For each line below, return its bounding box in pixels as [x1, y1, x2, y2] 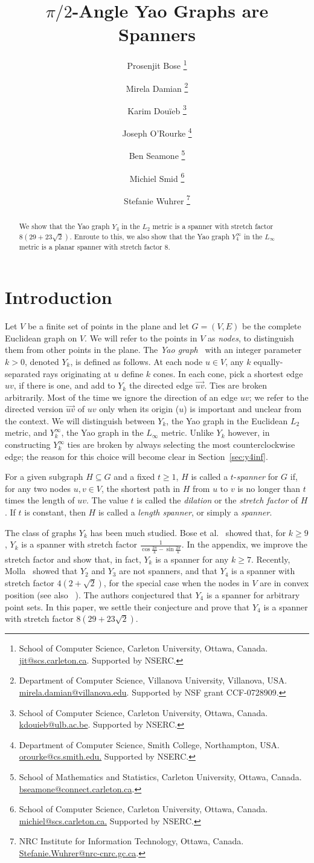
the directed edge [129, 379, 193, 392]
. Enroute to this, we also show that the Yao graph [69, 231, 230, 241]
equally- [254, 355, 283, 367]
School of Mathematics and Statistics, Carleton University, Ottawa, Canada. [19, 770, 302, 783]
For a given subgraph [5, 470, 83, 483]
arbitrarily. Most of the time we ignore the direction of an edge [5, 390, 238, 403]
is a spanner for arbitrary [206, 588, 300, 601]
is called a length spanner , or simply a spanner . [98, 506, 272, 519]
